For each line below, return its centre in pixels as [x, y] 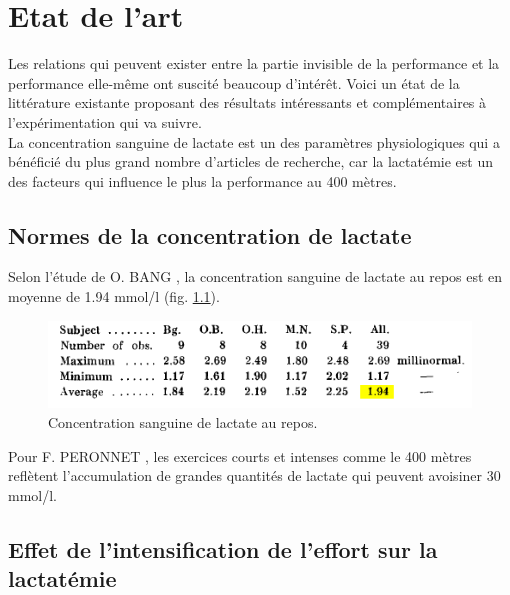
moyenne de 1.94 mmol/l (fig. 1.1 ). [114, 296]
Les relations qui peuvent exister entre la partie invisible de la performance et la [254, 63]
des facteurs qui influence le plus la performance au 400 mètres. [202, 180]
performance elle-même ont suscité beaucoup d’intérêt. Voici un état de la [234, 82]
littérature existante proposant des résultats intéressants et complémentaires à [247, 102]
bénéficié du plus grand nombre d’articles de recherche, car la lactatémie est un [250, 161]
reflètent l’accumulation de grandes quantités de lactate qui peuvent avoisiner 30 [254, 475]
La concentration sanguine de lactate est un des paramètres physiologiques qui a [254, 141]
